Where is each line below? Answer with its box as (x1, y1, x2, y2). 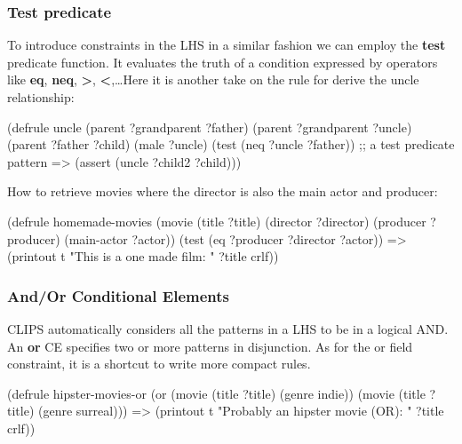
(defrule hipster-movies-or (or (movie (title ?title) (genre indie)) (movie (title (7, 384, 426, 402)
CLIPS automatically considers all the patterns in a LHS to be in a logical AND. (7, 319, 449, 337)
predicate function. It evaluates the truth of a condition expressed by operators (7, 52, 438, 71)
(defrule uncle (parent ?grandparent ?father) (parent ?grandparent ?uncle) (7, 117, 412, 136)
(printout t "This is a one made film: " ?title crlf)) (7, 247, 279, 266)
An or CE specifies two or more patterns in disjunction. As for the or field (7, 337, 413, 355)
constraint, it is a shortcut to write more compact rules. (7, 354, 311, 373)
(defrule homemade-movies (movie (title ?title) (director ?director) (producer (7, 211, 426, 230)
